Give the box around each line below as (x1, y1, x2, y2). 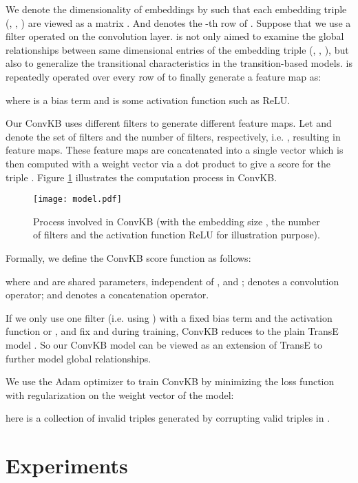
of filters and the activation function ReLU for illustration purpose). (33, 227, 320, 242)
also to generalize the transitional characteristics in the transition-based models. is (6, 56, 353, 70)
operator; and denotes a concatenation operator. (6, 287, 209, 302)
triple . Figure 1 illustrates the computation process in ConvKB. (6, 169, 277, 184)
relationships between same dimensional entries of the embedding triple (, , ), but (6, 42, 349, 56)
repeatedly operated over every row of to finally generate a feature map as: (6, 69, 322, 83)
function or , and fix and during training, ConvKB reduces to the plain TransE (6, 324, 339, 338)
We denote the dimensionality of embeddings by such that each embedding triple (6, 2, 347, 16)
